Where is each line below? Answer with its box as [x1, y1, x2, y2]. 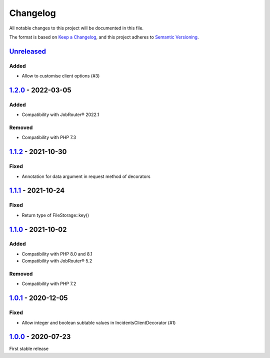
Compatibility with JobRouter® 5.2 [21, 258, 92, 264]
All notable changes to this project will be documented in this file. [9, 25, 144, 31]
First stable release [9, 345, 49, 352]
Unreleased [9, 47, 46, 55]
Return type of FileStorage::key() [21, 212, 89, 218]
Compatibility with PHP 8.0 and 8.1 [21, 250, 92, 257]
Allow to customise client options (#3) [21, 73, 100, 79]
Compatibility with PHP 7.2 [21, 280, 76, 287]
